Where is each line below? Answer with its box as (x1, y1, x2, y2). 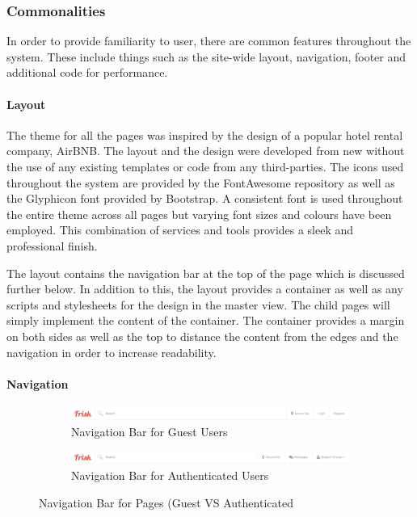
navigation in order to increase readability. (6, 343, 217, 360)
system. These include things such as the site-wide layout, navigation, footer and (6, 48, 406, 65)
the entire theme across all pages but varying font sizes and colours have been (6, 205, 392, 222)
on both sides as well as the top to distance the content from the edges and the (6, 327, 398, 344)
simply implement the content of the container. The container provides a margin (6, 312, 405, 329)
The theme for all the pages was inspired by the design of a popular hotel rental (6, 126, 403, 143)
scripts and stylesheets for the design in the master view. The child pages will (6, 296, 390, 313)
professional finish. (6, 237, 98, 254)
